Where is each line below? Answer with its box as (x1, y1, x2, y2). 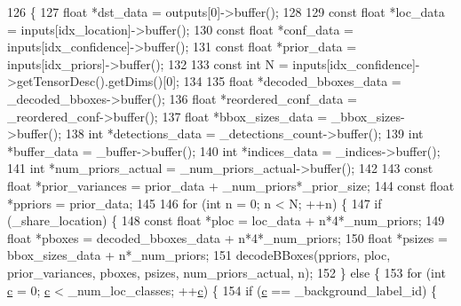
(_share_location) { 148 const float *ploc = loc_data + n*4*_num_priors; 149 (7, 211, 445, 230)
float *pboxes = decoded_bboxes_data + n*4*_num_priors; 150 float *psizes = (7, 228, 448, 247)
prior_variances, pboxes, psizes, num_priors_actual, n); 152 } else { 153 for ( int (7, 263, 446, 281)
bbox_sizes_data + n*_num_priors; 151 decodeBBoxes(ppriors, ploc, (7, 246, 391, 264)
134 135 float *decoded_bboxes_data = (183, 72, 401, 90)
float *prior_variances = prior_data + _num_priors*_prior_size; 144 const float (7, 176, 455, 194)
